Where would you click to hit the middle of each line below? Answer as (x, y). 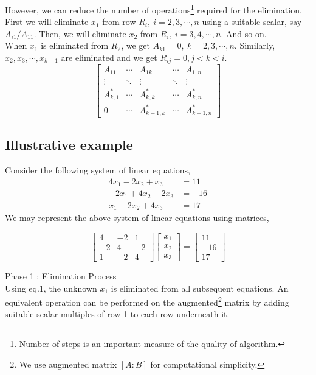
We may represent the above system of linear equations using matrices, (137, 218)
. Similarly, (255, 45)
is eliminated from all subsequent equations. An (200, 288)
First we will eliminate (47, 22)
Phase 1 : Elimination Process (61, 275)
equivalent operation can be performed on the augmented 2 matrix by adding (147, 301)
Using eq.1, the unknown (51, 288)
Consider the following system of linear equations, (98, 170)
